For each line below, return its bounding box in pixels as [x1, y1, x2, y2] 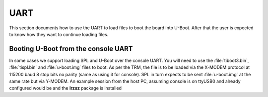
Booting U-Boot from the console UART [9, 45, 134, 53]
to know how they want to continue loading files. [9, 31, 109, 37]
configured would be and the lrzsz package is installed [9, 85, 122, 91]
